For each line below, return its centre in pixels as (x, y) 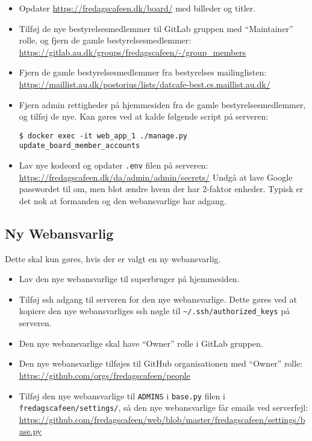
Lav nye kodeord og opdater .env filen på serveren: (114, 165)
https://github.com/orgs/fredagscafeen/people (105, 375)
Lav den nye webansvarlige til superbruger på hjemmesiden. (129, 279)
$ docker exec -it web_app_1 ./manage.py (103, 136)
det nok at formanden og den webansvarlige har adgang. (123, 200)
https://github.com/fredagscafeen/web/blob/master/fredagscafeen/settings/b (162, 419)
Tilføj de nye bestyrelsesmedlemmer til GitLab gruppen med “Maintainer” (156, 28)
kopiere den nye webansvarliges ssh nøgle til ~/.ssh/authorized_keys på (154, 311)
